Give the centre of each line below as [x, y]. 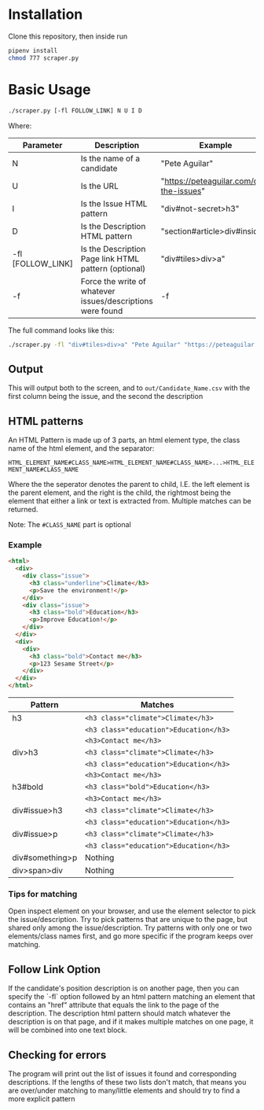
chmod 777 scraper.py [44, 58]
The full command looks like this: [62, 330]
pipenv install [33, 50]
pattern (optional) [113, 268]
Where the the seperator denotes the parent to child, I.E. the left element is [129, 484]
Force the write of [114, 281]
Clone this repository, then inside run [68, 36]
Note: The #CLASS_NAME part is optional [70, 524]
